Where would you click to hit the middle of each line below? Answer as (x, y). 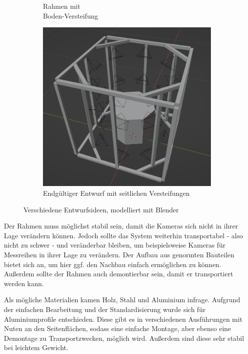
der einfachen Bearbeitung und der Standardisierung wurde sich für (105, 309)
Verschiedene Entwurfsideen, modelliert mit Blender (101, 209)
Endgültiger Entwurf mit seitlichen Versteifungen (116, 193)
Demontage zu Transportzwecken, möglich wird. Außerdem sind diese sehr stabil (124, 338)
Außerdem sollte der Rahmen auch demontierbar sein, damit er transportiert (119, 274)
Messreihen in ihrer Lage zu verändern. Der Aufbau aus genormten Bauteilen (119, 254)
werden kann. (24, 283)
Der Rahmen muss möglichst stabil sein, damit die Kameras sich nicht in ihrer (121, 226)
